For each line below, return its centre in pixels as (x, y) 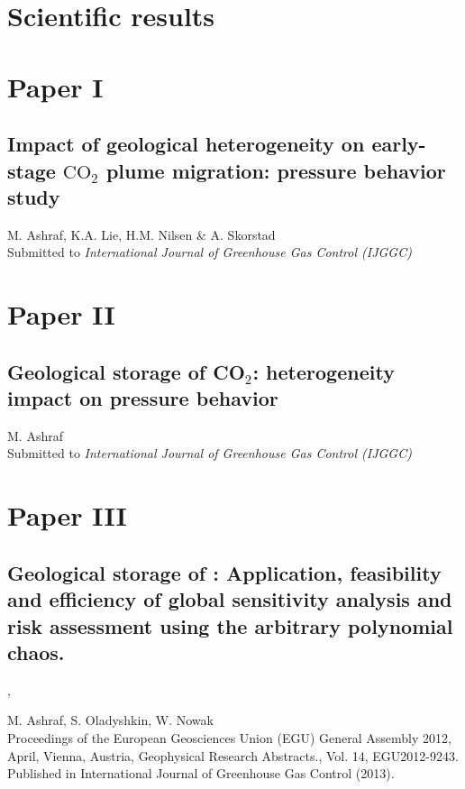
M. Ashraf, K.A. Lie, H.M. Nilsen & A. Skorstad (141, 234)
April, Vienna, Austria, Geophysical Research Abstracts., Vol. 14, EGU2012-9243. (233, 755)
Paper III (67, 515)
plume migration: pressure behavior (276, 170)
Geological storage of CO (126, 371)
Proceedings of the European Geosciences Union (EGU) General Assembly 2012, (229, 738)
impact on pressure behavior (143, 398)
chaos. (36, 652)
